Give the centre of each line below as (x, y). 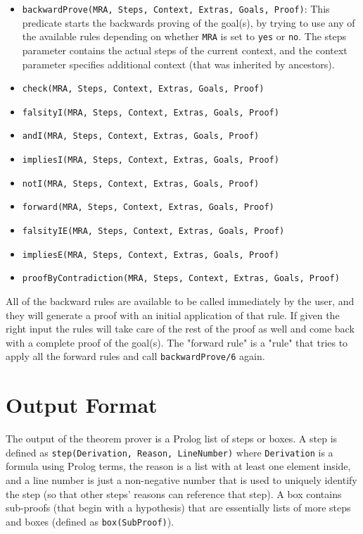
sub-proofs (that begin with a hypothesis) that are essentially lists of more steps (178, 508)
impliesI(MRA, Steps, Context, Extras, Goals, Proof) (151, 160)
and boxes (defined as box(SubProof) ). (90, 521)
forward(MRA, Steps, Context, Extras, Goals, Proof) (148, 207)
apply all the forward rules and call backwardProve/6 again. (135, 356)
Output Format (82, 405)
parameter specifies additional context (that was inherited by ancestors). (178, 64)
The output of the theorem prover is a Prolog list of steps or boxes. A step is (172, 439)
